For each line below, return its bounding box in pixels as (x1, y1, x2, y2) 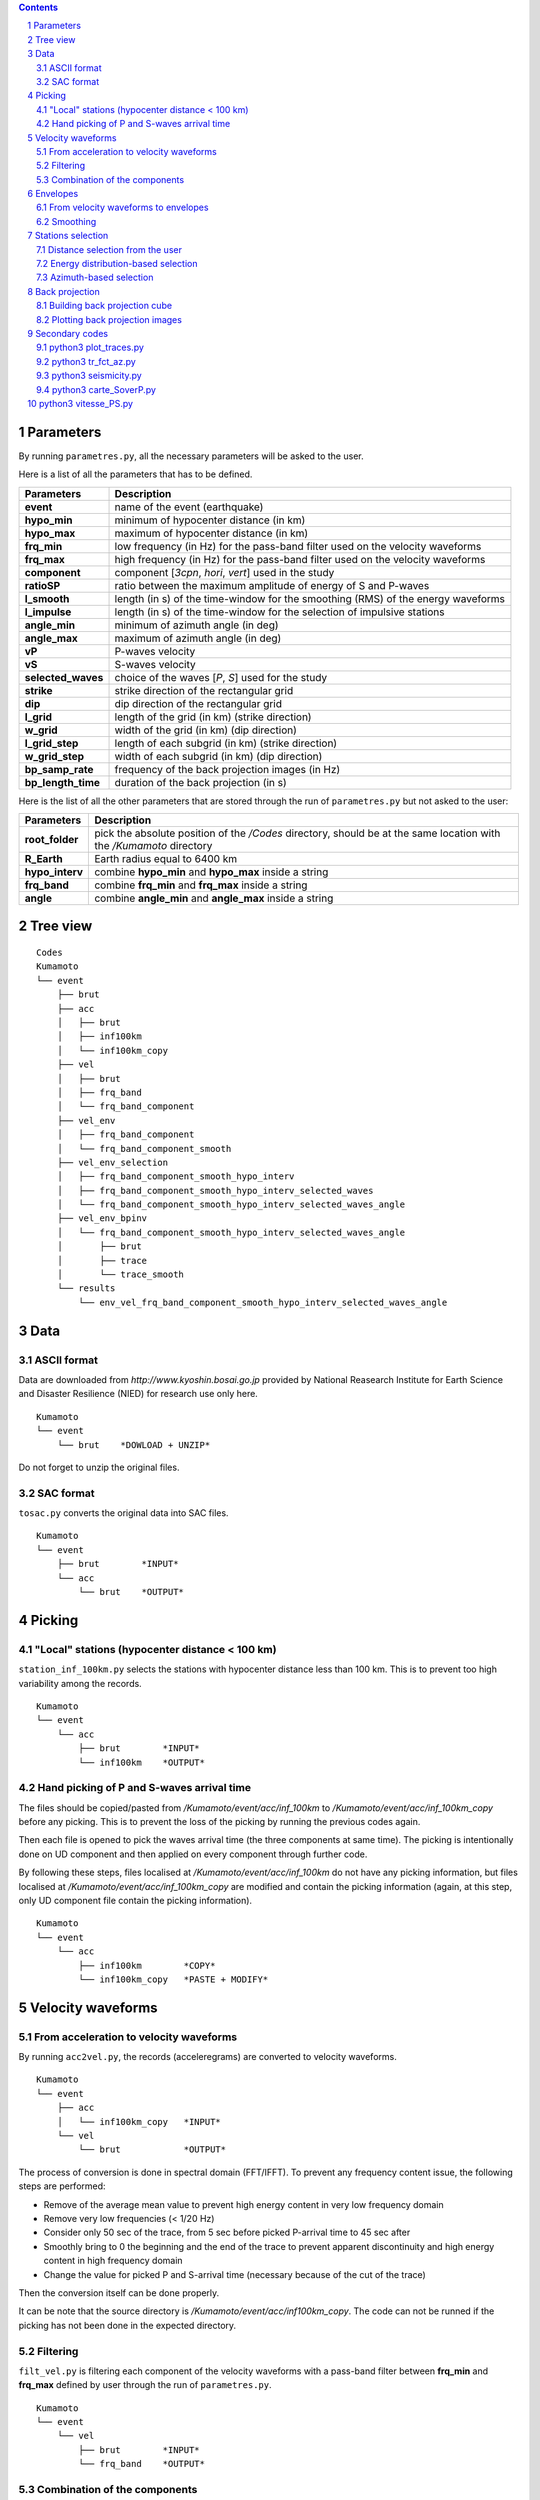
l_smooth (24, 591, 70, 605)
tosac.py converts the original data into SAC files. (18, 1507, 229, 1519)
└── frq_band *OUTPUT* (78, 2458, 205, 2470)
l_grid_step (24, 736, 79, 750)
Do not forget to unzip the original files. (18, 1461, 180, 1473)
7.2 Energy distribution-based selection (36, 258, 198, 270)
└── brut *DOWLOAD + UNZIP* (56, 1439, 211, 1450)
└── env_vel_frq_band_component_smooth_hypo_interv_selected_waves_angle (78, 1296, 448, 1308)
